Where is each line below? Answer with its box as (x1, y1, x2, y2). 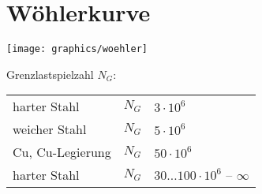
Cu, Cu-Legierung (13, 143, 111, 162)
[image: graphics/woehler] (6, 43, 148, 55)
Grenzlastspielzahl (6, 65, 94, 82)
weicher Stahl (13, 120, 87, 139)
